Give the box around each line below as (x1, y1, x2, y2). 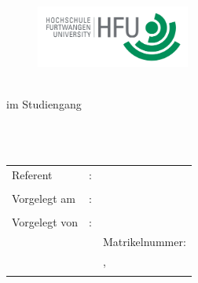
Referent (12, 167, 53, 183)
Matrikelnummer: (102, 233, 186, 250)
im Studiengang (6, 96, 82, 112)
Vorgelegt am (12, 190, 75, 207)
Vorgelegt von (12, 214, 79, 230)
